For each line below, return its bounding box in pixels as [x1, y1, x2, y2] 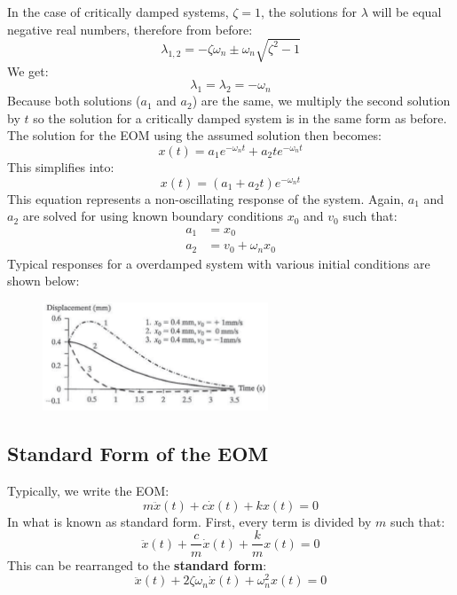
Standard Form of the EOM [7, 440, 269, 467]
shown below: [7, 271, 80, 290]
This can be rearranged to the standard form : [7, 555, 267, 574]
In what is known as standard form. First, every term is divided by [7, 512, 372, 530]
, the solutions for [261, 3, 357, 20]
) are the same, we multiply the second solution [192, 91, 451, 110]
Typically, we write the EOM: [7, 481, 169, 500]
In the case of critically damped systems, [7, 3, 229, 20]
